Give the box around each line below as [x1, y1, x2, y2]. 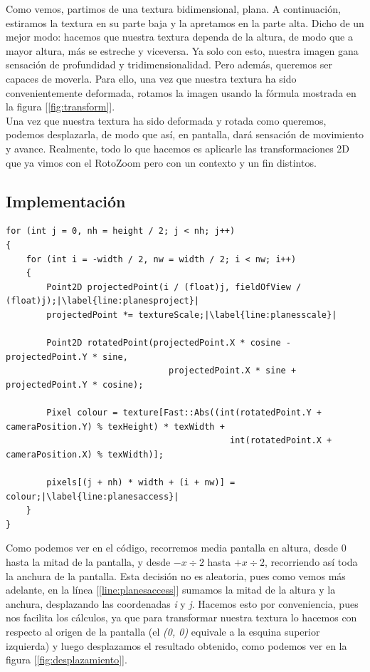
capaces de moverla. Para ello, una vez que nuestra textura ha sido [6, 71, 297, 86]
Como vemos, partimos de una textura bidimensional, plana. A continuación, [6, 1, 341, 16]
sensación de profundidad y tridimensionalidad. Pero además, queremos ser [6, 57, 332, 72]
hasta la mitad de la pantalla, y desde [6, 554, 171, 569]
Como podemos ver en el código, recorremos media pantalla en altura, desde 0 [6, 540, 347, 555]
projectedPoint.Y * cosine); [6, 379, 144, 390]
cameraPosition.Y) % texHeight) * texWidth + [6, 421, 225, 432]
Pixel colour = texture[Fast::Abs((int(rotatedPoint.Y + [46, 408, 322, 418]
